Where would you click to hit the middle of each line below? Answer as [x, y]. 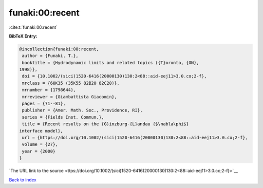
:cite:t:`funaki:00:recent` [33, 27]
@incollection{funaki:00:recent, [59, 49]
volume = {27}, [40, 144]
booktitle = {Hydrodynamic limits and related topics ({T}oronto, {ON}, [111, 63]
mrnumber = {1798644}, [49, 90]
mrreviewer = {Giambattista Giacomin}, [69, 97]
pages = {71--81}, [44, 104]
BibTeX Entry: [23, 36]
